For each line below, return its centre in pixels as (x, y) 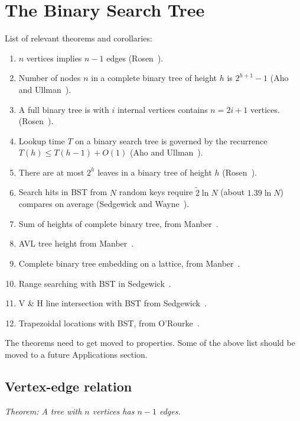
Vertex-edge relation (69, 386)
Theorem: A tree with (43, 411)
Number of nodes (50, 78)
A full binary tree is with (64, 109)
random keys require (156, 192)
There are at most (51, 172)
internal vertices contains (162, 109)
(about (233, 192)
